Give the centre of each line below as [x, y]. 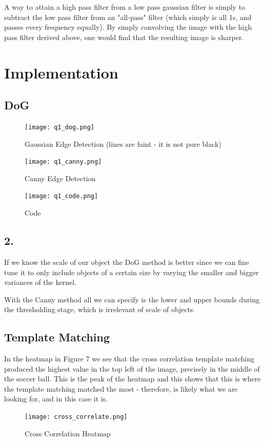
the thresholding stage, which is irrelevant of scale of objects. [100, 309]
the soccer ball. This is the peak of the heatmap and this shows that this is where [132, 379]
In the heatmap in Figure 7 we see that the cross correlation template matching [129, 359]
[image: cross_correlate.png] [76, 417]
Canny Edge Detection [60, 178]
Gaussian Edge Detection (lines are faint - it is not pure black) [123, 143]
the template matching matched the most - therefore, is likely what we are [121, 388]
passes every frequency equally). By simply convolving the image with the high [128, 27]
